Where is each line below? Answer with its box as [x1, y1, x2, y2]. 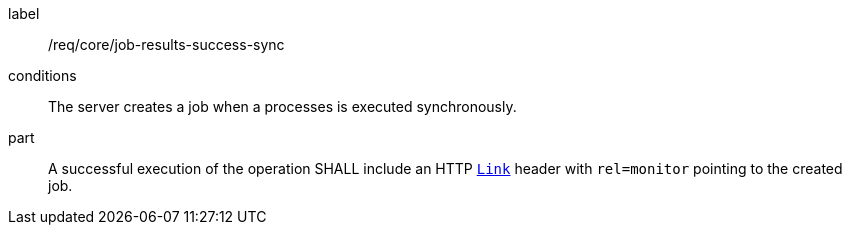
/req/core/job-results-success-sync [48, 36, 285, 53]
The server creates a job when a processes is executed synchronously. [48, 98, 517, 115]
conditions [8, 67, 77, 84]
